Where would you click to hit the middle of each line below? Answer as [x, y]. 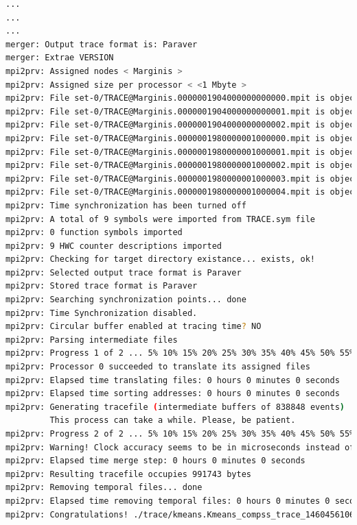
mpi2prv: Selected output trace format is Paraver [124, 272]
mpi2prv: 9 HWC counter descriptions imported [114, 246]
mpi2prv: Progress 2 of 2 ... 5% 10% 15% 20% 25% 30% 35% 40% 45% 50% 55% [180, 434]
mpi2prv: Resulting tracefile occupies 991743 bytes [128, 474]
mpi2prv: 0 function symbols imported [94, 233]
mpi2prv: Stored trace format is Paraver [102, 286]
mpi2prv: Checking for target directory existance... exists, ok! [161, 259]
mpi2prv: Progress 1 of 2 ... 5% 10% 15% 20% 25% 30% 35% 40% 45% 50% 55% [180, 353]
